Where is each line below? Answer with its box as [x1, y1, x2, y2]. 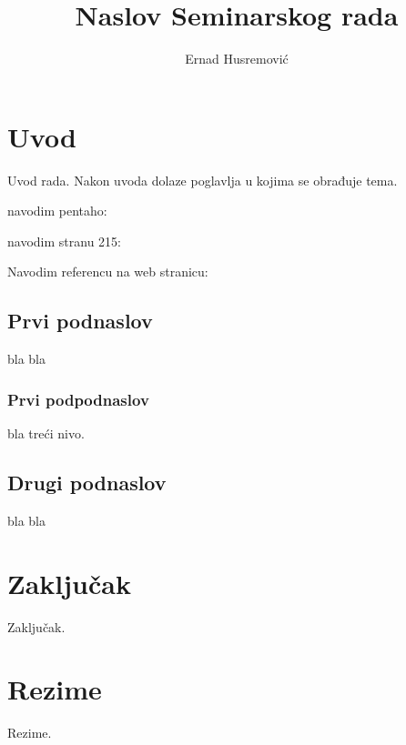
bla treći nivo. [7, 424, 85, 443]
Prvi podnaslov [7, 307, 153, 335]
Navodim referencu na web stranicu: [7, 262, 208, 281]
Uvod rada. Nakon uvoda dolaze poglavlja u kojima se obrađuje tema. [7, 170, 398, 189]
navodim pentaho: [7, 201, 107, 220]
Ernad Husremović [185, 49, 289, 68]
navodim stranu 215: [7, 231, 121, 250]
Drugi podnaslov [7, 468, 167, 497]
